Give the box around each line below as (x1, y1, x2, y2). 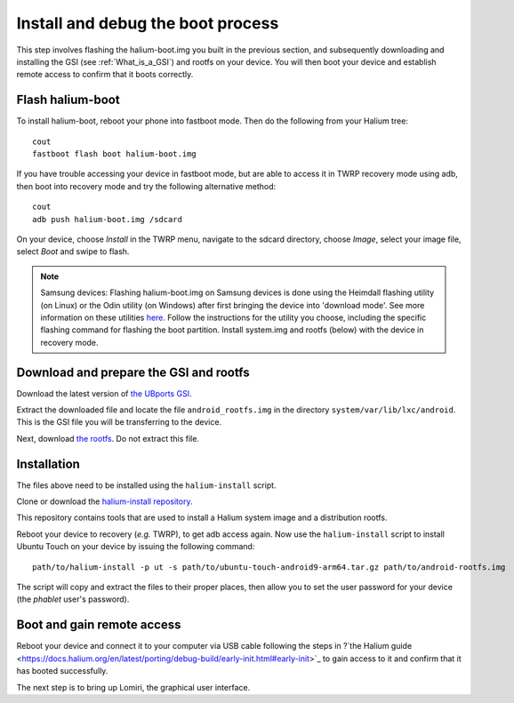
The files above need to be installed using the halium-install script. (16, 480, 277, 491)
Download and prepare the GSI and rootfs (16, 364, 250, 379)
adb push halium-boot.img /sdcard (32, 214, 182, 224)
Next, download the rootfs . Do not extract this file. (16, 433, 200, 443)
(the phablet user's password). (16, 594, 130, 604)
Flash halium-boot (16, 92, 120, 108)
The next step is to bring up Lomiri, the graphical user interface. (16, 682, 251, 692)
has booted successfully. (16, 666, 108, 676)
